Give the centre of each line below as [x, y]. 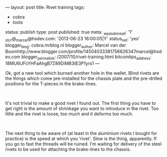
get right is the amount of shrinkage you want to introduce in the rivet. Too [82, 109]
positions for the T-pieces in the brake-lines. [51, 84]
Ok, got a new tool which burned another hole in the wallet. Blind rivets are [82, 73]
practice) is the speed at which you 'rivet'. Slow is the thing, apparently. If [81, 139]
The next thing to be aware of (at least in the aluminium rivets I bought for [81, 133]
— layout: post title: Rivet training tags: [45, 7]
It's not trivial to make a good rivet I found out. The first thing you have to [81, 103]
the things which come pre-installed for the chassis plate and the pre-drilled [84, 78]
